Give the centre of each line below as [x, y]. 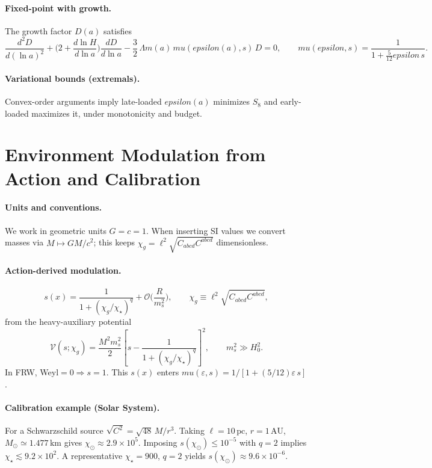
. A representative [90, 455]
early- [291, 101]
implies [294, 442]
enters [168, 371]
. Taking [189, 430]
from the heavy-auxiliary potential [68, 321]
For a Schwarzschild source [54, 430]
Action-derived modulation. [63, 270]
